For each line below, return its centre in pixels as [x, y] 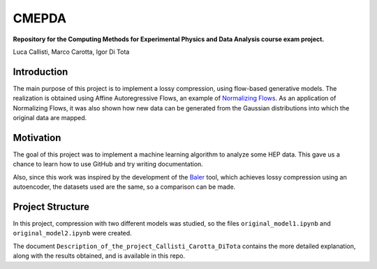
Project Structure [51, 206]
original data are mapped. [50, 118]
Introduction [40, 72]
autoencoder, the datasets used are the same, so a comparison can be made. [124, 187]
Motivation [37, 137]
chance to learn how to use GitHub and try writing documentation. [108, 164]
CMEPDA [39, 18]
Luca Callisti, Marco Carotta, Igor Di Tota [71, 52]
